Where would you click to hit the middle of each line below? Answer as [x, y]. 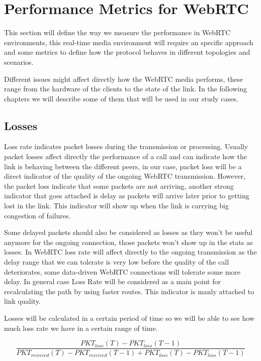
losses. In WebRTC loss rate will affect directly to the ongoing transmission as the [130, 252]
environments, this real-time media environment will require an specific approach [129, 42]
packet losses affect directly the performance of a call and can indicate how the [125, 156]
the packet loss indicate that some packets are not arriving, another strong [119, 186]
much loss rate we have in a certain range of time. [81, 328]
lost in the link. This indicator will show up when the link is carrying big [116, 206]
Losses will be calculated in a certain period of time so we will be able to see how [129, 318]
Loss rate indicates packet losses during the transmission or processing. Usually [126, 146]
